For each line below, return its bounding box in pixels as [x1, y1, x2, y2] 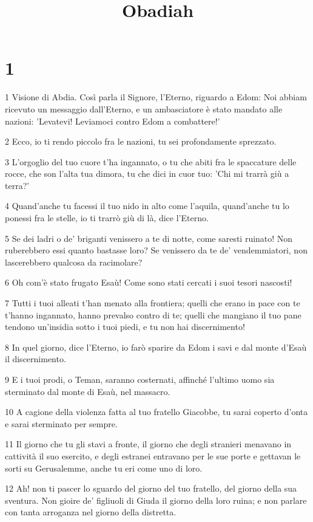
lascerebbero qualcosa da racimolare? [5, 255, 143, 268]
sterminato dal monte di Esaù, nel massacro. [5, 385, 170, 397]
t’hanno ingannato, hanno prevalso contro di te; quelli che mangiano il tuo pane [5, 308, 301, 321]
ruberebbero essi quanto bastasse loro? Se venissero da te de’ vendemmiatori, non [5, 244, 308, 256]
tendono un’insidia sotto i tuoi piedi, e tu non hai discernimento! [5, 320, 245, 333]
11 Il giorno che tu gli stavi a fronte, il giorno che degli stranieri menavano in [5, 438, 292, 450]
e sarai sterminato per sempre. [5, 417, 118, 430]
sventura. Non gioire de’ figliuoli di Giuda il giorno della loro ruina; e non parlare [5, 493, 307, 506]
